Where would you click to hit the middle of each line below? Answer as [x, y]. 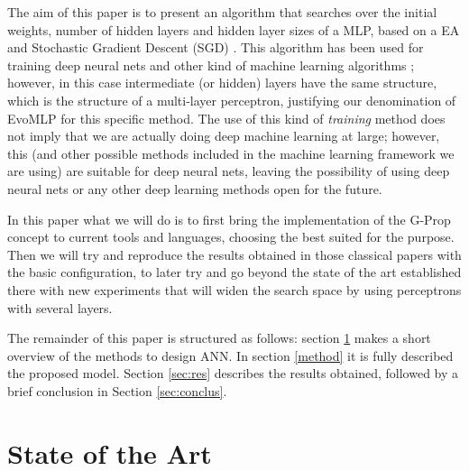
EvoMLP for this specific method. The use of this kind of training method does [226, 118]
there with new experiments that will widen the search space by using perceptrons [234, 289]
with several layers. [60, 307]
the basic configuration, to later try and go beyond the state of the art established [234, 272]
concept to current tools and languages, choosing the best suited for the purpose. [231, 237]
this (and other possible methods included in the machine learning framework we [231, 153]
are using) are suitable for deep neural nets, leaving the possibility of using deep [229, 171]
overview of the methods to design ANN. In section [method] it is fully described [230, 355]
